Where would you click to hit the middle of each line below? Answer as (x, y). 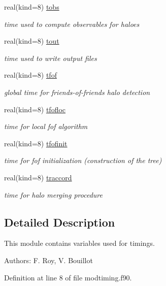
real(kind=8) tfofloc (35, 109)
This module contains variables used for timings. (79, 243)
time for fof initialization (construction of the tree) (83, 160)
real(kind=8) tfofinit (36, 143)
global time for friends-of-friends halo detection (77, 92)
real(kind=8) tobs (32, 7)
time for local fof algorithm (46, 126)
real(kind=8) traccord (38, 177)
